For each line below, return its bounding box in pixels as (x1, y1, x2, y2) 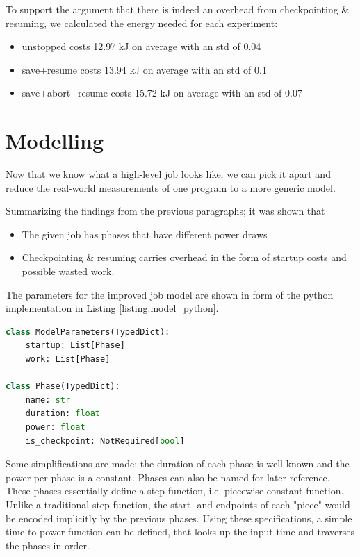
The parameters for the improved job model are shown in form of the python (6, 287, 334, 301)
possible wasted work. (22, 264, 115, 278)
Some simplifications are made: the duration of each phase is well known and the (6, 456, 350, 471)
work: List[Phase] (25, 354, 111, 365)
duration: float (25, 408, 101, 419)
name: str (25, 394, 71, 405)
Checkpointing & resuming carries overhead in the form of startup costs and (22, 250, 347, 265)
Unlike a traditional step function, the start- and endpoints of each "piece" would (6, 497, 350, 511)
